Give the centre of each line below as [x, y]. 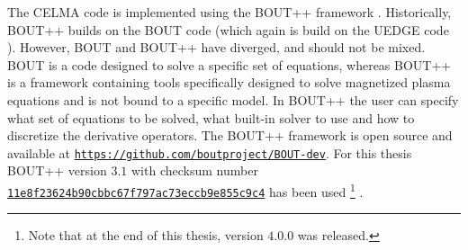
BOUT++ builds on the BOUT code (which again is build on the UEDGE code [228, 29]
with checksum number [194, 170]
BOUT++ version [57, 170]
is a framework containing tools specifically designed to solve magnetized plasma [229, 82]
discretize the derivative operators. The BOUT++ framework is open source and [230, 135]
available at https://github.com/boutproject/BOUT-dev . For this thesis [210, 152]
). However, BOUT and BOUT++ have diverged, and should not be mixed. [216, 47]
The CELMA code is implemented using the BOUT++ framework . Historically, [229, 12]
